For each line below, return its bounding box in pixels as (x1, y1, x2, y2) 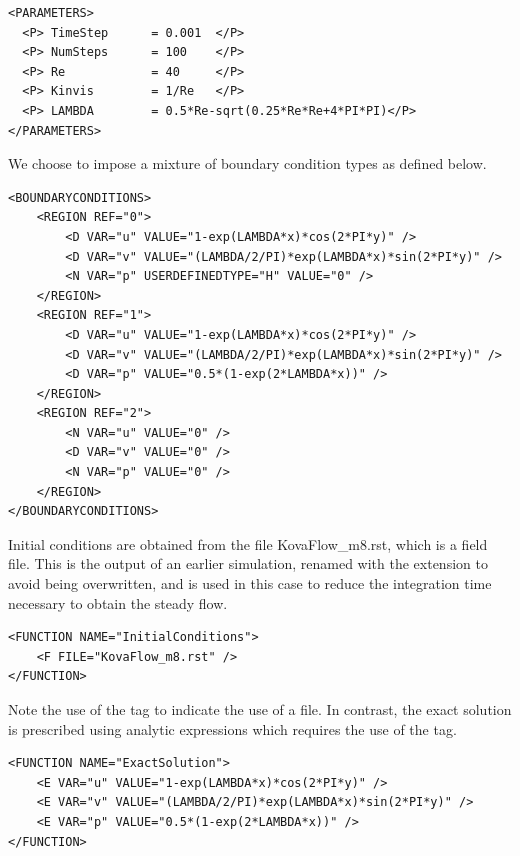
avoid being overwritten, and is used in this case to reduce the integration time (8, 573, 492, 594)
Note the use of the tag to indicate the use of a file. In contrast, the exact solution (8, 699, 512, 719)
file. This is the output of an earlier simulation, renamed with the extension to (8, 553, 488, 574)
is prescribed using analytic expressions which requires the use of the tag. (8, 718, 457, 739)
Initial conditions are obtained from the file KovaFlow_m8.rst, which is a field (8, 533, 488, 554)
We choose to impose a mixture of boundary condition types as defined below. (8, 153, 487, 174)
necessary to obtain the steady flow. (8, 592, 228, 613)
